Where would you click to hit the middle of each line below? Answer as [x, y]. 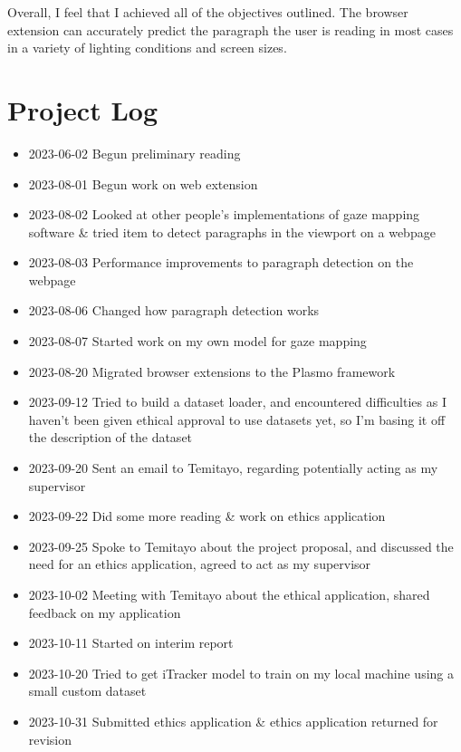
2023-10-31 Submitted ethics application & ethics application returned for [233, 721]
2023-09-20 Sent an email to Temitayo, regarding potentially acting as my [233, 468]
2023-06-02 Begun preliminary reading [134, 153]
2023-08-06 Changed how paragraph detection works [174, 310]
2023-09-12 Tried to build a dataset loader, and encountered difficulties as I [237, 402]
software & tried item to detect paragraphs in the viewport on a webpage [232, 231]
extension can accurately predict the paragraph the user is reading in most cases [230, 29]
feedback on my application [105, 612]
